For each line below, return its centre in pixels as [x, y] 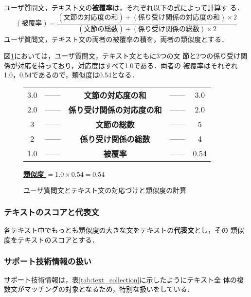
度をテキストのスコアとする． [51, 239]
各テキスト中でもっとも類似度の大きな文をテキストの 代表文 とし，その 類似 [124, 230]
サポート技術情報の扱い [48, 261]
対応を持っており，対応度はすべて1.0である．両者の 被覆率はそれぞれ [127, 65]
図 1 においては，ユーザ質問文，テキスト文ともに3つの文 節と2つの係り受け [122, 56]
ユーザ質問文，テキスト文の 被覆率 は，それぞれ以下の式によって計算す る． [124, 7]
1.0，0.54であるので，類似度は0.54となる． [71, 75]
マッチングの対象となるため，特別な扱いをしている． [109, 289]
